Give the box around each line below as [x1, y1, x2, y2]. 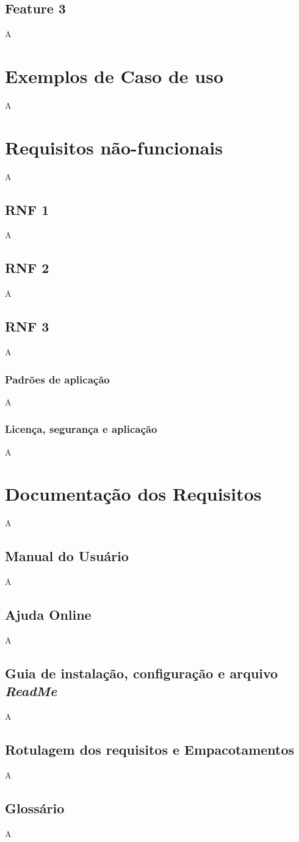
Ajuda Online [5, 605, 92, 624]
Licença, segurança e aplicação [5, 421, 157, 437]
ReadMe [5, 681, 57, 700]
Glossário [5, 798, 65, 817]
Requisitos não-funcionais [5, 134, 223, 159]
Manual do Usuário [5, 546, 129, 565]
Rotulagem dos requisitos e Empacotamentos [5, 740, 295, 759]
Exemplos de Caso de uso [5, 63, 224, 88]
